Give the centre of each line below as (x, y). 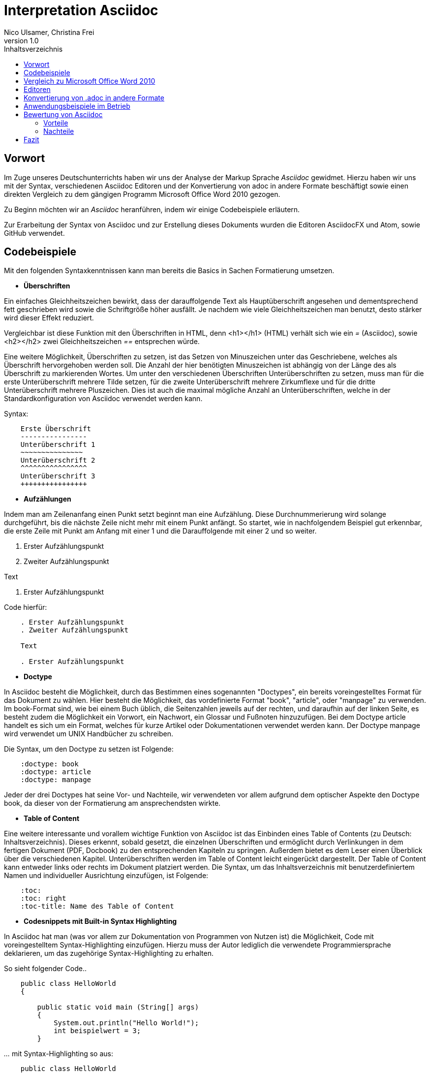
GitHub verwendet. (34, 233)
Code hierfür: (26, 607)
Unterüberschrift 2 (58, 460)
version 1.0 (21, 40)
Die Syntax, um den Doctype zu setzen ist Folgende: (89, 749)
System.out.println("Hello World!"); (126, 1023)
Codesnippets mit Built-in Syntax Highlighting (100, 921)
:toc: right (43, 899)
